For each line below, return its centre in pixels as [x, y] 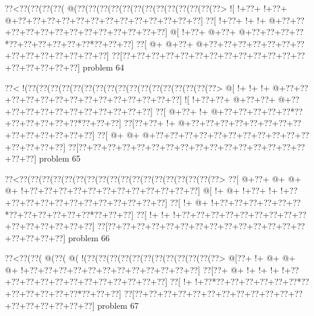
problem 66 [89, 237]
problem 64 [104, 67]
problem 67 [118, 305]
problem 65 [60, 158]
